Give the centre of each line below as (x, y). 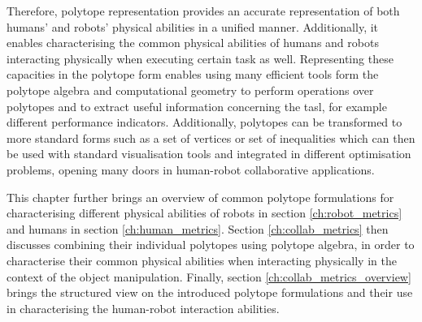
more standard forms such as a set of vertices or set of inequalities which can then (211, 137)
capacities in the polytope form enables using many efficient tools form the (193, 74)
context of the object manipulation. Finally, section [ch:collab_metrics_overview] (209, 276)
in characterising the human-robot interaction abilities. (143, 308)
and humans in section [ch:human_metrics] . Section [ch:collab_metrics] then (198, 228)
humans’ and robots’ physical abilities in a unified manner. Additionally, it (193, 26)
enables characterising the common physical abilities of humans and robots (193, 43)
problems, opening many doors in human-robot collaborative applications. (191, 169)
